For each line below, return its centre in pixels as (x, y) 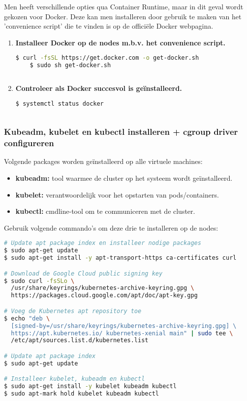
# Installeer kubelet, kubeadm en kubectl (75, 379)
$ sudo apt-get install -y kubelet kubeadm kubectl (90, 386)
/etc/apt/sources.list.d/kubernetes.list (80, 341)
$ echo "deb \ (27, 318)
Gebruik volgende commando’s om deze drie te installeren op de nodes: (111, 227)
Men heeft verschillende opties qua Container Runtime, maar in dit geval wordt (124, 6)
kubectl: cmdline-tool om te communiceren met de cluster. (105, 211)
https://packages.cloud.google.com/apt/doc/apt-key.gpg (104, 296)
